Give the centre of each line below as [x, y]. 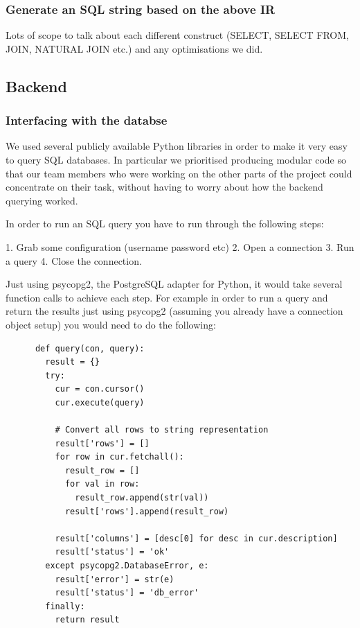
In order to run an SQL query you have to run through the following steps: [165, 224]
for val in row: [102, 484]
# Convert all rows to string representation [162, 430]
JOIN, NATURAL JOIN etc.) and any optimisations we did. [134, 48]
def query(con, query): [90, 348]
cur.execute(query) [100, 402]
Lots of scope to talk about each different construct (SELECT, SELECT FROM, [177, 35]
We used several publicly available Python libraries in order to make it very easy [177, 146]
